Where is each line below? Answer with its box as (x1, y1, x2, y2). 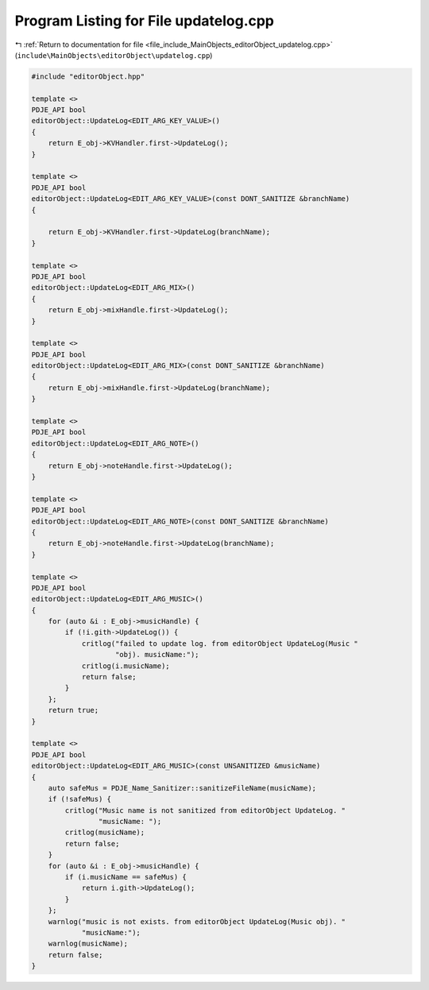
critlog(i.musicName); (81, 661, 170, 671)
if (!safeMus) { (48, 795, 111, 804)
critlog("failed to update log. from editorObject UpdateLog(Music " (81, 639, 359, 648)
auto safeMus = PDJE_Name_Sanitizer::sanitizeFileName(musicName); (48, 783, 317, 792)
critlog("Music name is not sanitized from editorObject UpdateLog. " (64, 806, 346, 814)
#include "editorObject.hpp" (31, 72, 145, 81)
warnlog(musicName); (48, 939, 129, 949)
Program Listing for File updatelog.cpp (14, 12, 274, 29)
